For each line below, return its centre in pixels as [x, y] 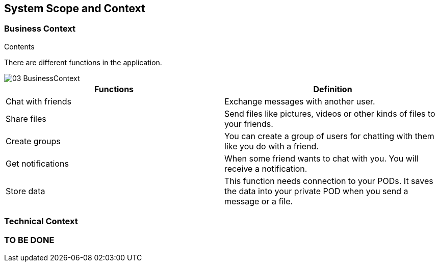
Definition [333, 89]
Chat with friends [39, 101]
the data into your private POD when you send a [316, 191]
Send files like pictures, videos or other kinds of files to [330, 113]
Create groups [33, 141]
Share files [26, 118]
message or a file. [259, 201]
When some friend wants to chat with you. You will [321, 158]
